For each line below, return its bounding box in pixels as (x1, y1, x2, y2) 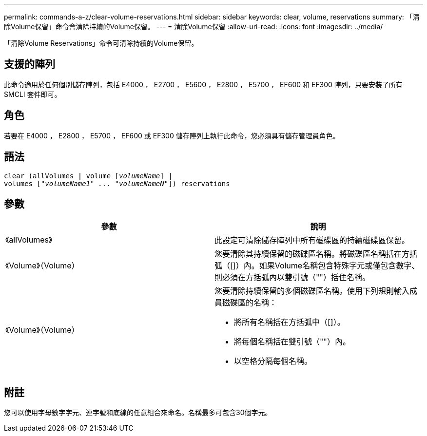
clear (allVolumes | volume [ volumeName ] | (4, 171, 173, 180)
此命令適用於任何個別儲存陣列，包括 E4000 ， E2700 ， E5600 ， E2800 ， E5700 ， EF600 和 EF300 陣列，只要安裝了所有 (4, 80, 403, 89)
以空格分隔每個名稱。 (234, 356, 312, 366)
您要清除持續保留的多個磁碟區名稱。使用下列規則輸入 (214, 286, 410, 296)
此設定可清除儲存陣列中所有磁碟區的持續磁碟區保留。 (214, 235, 410, 246)
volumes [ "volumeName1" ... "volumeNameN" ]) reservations (4, 179, 230, 188)
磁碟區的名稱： (222, 298, 277, 308)
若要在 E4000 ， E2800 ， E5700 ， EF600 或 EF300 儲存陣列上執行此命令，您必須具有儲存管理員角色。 (4, 131, 340, 140)
